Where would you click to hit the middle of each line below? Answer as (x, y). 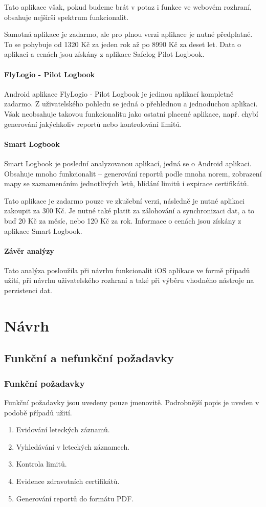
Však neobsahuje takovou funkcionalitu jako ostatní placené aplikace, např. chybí (131, 113)
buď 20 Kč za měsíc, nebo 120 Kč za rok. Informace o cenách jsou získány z (123, 220)
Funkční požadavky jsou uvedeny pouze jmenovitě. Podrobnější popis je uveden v (132, 402)
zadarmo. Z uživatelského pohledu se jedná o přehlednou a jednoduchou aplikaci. (131, 104)
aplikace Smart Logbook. (43, 230)
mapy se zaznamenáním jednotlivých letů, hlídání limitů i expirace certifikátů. (127, 183)
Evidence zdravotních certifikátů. (68, 481)
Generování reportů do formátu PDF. (75, 498)
